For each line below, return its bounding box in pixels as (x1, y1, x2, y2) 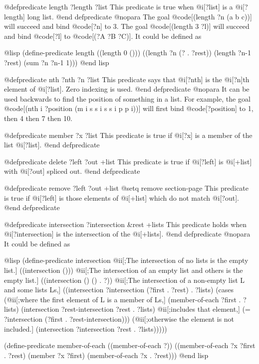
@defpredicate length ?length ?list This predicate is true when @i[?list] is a (4, 1, 233, 11)
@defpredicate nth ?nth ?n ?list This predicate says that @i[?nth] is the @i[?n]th (4, 74, 250, 84)
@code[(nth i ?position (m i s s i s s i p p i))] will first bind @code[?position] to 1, (4, 103, 254, 114)
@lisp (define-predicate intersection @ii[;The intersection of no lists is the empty (4, 255, 249, 265)
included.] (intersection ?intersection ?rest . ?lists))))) (4, 323, 167, 334)
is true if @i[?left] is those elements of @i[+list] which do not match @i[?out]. (4, 192, 239, 203)
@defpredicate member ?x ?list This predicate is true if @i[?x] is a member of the (4, 129, 253, 140)
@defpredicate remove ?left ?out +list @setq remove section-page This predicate (4, 182, 249, 193)
